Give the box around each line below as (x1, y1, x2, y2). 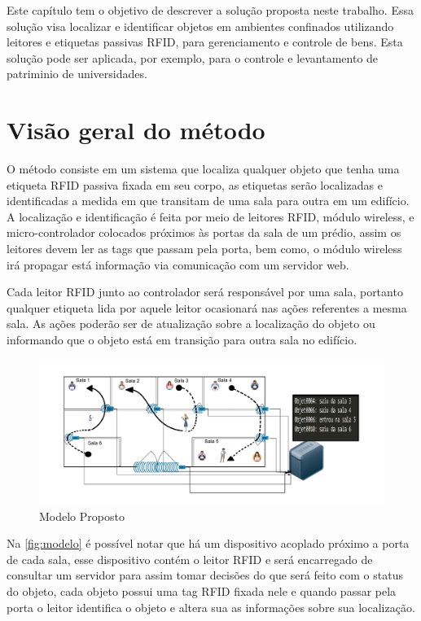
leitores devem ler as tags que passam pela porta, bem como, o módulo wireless (7, 240, 402, 257)
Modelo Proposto (39, 507, 125, 524)
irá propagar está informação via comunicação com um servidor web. (7, 256, 349, 273)
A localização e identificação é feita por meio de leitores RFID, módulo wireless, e (7, 208, 414, 225)
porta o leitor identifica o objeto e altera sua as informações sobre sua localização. (7, 598, 415, 615)
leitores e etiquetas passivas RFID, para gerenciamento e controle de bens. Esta (7, 33, 403, 50)
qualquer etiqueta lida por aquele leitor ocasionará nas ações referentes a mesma (7, 299, 407, 316)
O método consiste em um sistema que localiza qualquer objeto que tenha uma (7, 160, 400, 177)
